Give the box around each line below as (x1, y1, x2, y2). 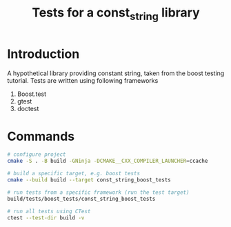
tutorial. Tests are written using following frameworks (7, 76, 159, 84)
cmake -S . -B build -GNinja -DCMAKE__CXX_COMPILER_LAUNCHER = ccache (7, 157, 208, 165)
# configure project (7, 151, 67, 158)
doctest (17, 104, 39, 112)
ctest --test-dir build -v (7, 214, 85, 221)
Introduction (7, 46, 80, 61)
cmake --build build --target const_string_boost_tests (7, 177, 171, 184)
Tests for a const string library (32, 5, 200, 23)
